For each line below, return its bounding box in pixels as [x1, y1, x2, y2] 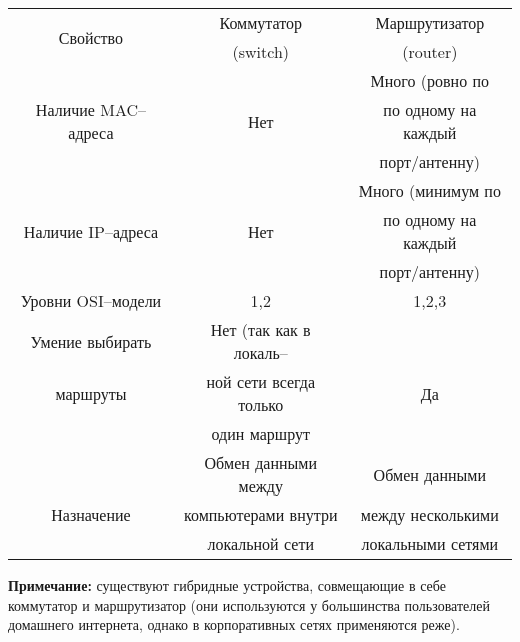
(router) [402, 40, 458, 63]
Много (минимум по [358, 179, 501, 202]
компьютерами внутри [184, 503, 338, 526]
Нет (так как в [210, 318, 311, 341]
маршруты [55, 381, 127, 405]
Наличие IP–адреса [23, 219, 159, 243]
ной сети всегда [206, 370, 316, 393]
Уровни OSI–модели [20, 289, 162, 312]
